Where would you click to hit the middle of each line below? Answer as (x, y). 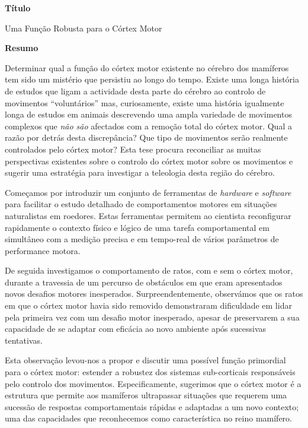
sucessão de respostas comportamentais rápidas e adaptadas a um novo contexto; (152, 406)
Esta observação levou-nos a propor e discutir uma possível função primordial (145, 360)
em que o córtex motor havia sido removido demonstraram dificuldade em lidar (148, 305)
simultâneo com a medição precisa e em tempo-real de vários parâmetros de (142, 239)
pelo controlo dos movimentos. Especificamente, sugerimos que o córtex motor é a (153, 383)
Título (18, 8)
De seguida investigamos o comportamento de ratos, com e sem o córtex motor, (149, 270)
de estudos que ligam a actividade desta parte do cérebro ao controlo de (135, 91)
